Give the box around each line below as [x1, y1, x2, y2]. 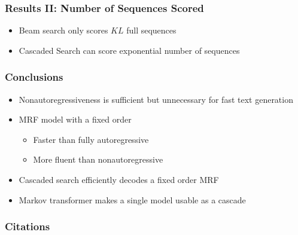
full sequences [126, 24, 177, 36]
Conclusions [5, 69, 63, 84]
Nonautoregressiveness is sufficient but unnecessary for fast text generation [19, 93, 293, 105]
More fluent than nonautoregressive [33, 153, 163, 166]
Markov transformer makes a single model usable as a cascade [19, 193, 246, 206]
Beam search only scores [19, 24, 108, 36]
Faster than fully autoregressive [33, 133, 149, 145]
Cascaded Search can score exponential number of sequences [19, 44, 240, 56]
